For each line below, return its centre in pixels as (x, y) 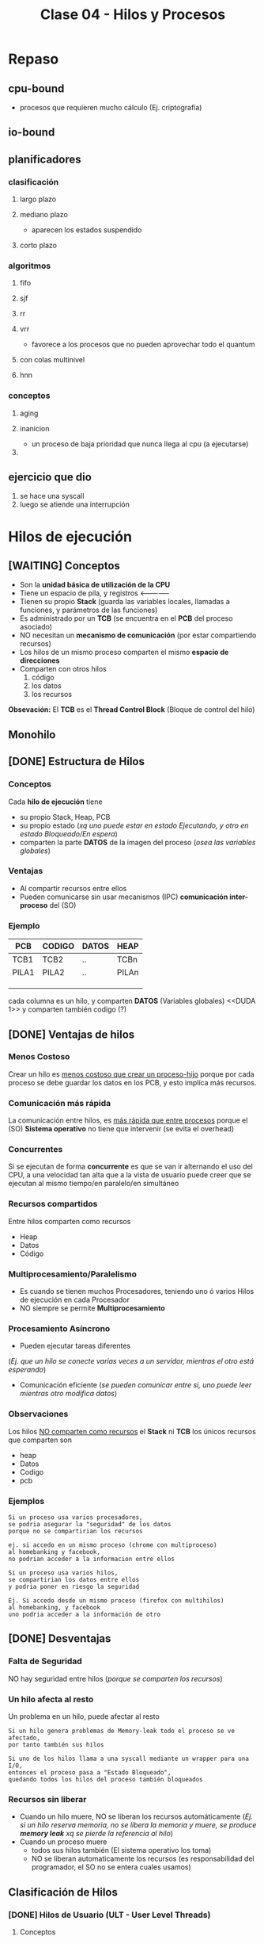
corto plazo (38, 245)
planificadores (45, 159)
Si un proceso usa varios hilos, (63, 1573)
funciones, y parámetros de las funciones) (89, 610)
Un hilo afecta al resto (51, 1699)
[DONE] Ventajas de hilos (72, 1034)
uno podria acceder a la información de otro (84, 1614)
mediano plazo (44, 215)
